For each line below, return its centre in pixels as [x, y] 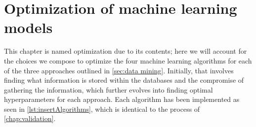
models [28, 27]
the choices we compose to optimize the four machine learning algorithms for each [128, 60]
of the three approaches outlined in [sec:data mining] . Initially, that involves [119, 70]
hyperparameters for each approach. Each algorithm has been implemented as [122, 99]
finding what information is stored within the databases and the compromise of [124, 80]
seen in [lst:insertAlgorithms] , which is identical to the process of [102, 109]
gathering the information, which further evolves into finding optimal [108, 89]
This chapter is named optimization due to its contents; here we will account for [126, 51]
